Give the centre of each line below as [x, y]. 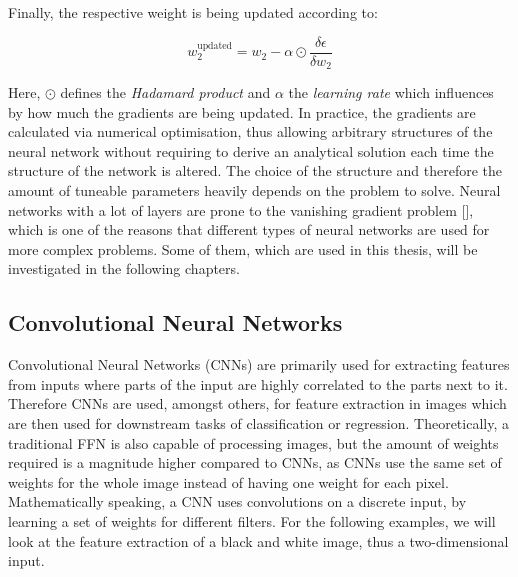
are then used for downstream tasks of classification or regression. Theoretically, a [258, 423]
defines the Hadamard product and [165, 92]
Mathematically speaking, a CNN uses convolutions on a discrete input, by [237, 501]
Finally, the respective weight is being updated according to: [193, 12]
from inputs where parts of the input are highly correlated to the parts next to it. [258, 383]
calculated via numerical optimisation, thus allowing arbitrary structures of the [250, 131]
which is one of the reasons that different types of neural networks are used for [249, 229]
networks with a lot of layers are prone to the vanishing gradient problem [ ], [241, 209]
